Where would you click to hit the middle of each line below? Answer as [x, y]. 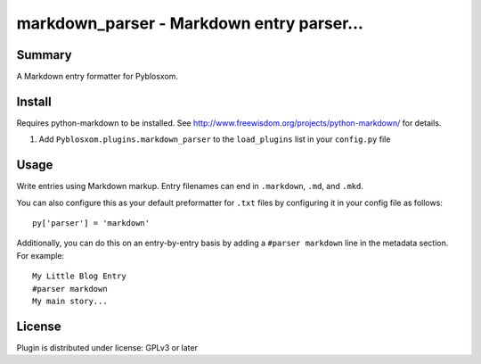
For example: [41, 255]
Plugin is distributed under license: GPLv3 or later [107, 347]
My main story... [70, 301]
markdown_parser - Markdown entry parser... [190, 23]
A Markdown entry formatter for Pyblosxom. [97, 77]
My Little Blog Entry [79, 276]
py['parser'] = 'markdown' [91, 223]
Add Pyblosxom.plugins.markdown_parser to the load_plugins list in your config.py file [215, 139]
